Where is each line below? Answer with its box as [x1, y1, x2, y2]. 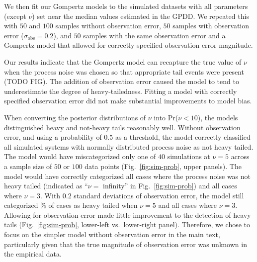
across [231, 151, 250, 162]
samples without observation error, [55, 20, 161, 31]
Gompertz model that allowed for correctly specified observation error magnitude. [4, 40, 253, 50]
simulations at [167, 151, 210, 162]
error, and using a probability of [4, 132, 102, 142]
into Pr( [154, 112, 178, 122]
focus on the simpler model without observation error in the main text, [4, 229, 220, 240]
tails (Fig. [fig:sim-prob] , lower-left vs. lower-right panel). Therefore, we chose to [4, 219, 250, 230]
